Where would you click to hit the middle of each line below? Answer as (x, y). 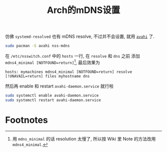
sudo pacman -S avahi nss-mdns (38, 46)
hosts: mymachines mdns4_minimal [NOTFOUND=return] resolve (69, 72)
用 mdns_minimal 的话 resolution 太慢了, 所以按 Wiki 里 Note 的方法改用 (84, 139)
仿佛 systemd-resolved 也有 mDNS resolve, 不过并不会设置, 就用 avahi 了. (80, 37)
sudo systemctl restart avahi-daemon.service (53, 100)
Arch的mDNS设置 (83, 10)
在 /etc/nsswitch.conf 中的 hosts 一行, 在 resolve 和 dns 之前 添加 (73, 56)
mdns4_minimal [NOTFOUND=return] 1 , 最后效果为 (53, 62)
